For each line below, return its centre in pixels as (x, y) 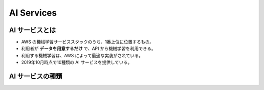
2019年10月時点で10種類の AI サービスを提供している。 (77, 62)
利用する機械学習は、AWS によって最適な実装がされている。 (82, 55)
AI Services (33, 13)
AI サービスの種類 (36, 77)
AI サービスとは (33, 30)
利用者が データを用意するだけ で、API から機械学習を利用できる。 (88, 48)
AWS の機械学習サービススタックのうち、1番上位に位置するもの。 (88, 42)
